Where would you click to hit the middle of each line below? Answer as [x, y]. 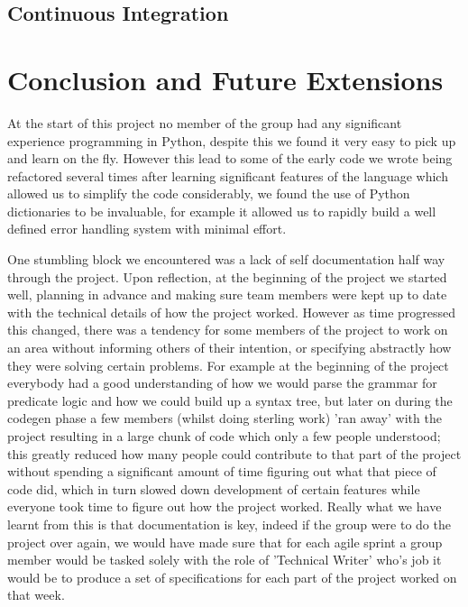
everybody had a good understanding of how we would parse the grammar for [222, 383]
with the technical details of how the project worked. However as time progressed [232, 312]
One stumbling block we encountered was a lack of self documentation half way [226, 259]
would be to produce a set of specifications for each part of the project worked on [232, 577]
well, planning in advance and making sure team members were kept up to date [227, 294]
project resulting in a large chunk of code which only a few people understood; [224, 436]
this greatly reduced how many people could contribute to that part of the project [234, 453]
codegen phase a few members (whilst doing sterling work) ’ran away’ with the [225, 418]
